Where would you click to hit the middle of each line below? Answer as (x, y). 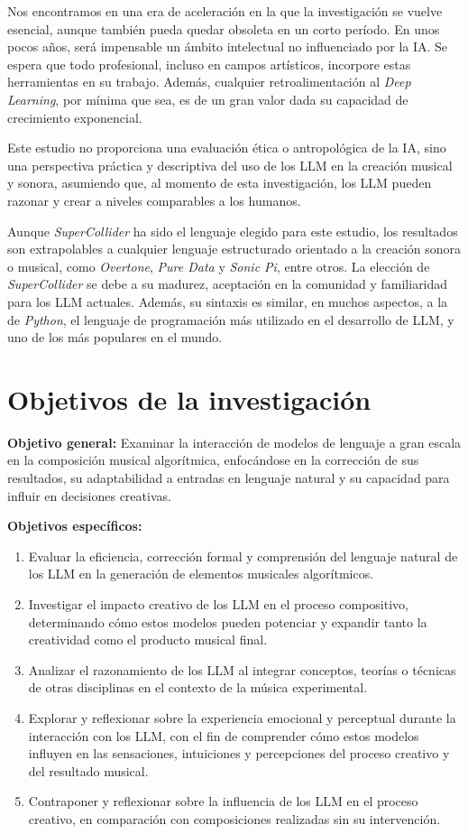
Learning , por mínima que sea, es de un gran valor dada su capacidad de (208, 99)
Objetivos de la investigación (189, 398)
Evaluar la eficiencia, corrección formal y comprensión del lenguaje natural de (243, 556)
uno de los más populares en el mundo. (115, 337)
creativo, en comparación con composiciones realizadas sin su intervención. (234, 818)
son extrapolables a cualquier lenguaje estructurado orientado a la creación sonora (234, 249)
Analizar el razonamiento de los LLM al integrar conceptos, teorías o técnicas (242, 669)
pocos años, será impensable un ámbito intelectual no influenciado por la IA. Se (228, 46)
